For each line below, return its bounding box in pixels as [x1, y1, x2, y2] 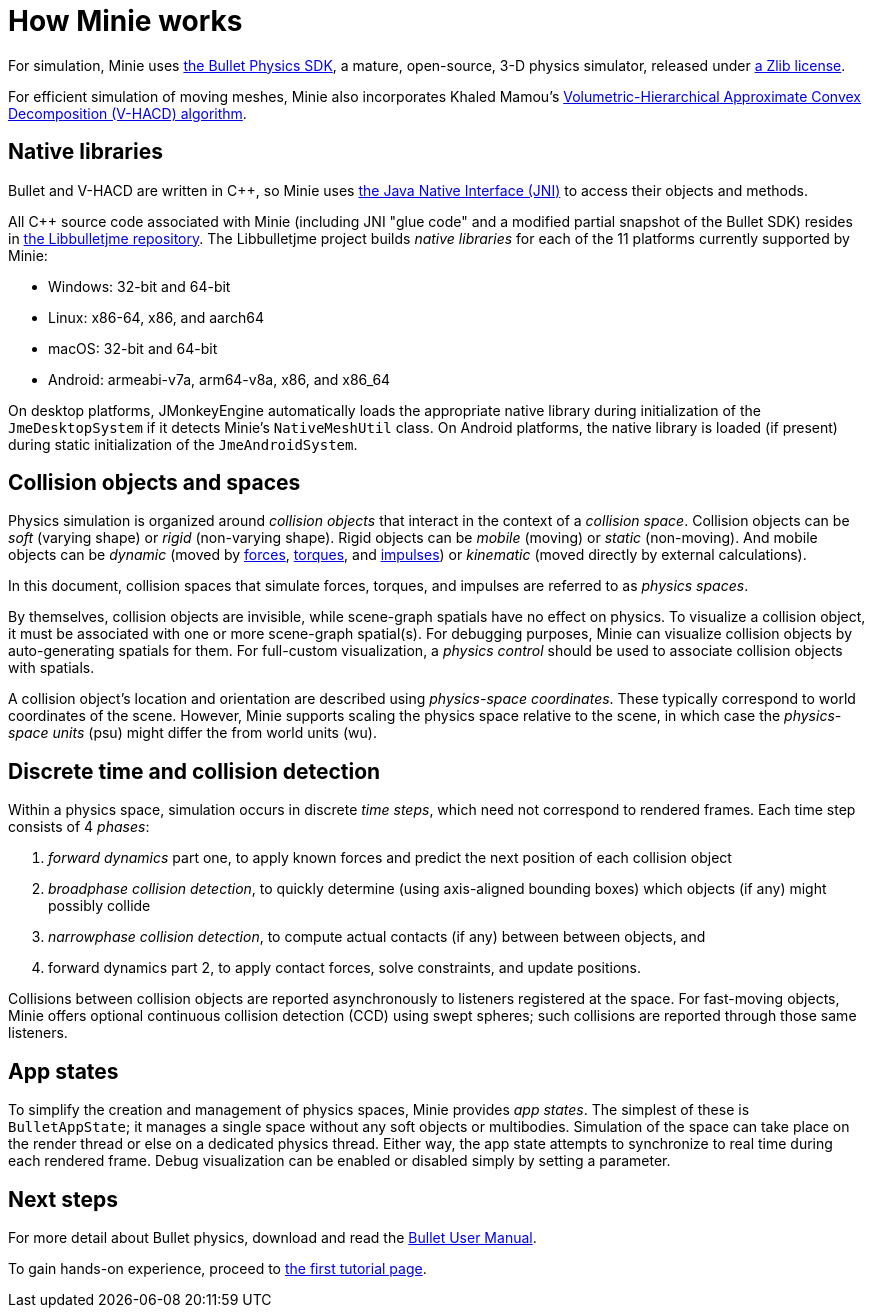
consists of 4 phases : [8, 818, 150, 836]
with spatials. [8, 659, 95, 677]
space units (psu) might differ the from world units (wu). [8, 724, 377, 742]
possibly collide [48, 897, 151, 915]
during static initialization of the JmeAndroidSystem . [8, 435, 358, 453]
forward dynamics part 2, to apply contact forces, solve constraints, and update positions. [48, 959, 642, 977]
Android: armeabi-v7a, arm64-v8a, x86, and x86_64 [48, 370, 391, 388]
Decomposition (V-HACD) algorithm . [8, 104, 247, 122]
